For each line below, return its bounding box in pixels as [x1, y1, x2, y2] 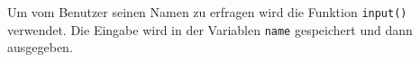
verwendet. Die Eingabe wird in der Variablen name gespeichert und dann [7, 20, 413, 39]
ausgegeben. [7, 38, 73, 57]
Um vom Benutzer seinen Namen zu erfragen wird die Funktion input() [7, 3, 407, 21]
